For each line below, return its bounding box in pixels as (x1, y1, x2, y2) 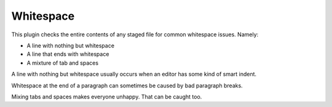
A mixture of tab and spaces (26, 59, 98, 66)
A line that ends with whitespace (26, 50, 109, 58)
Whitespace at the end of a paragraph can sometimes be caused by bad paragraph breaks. (11, 82, 243, 89)
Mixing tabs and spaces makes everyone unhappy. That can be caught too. (11, 93, 202, 100)
